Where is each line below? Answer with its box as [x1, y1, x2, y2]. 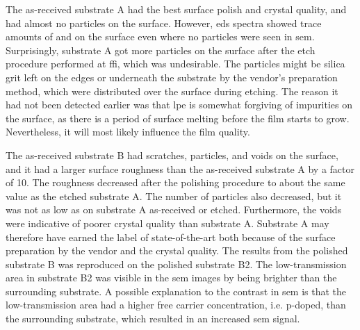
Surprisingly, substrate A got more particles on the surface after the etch [6, 42, 316, 57]
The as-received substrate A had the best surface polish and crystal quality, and [6, 2, 347, 16]
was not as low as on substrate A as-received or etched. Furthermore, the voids [6, 202, 342, 217]
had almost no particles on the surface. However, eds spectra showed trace [6, 15, 322, 30]
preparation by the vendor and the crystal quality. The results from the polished [6, 243, 348, 258]
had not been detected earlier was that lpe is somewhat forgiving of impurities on [6, 97, 353, 112]
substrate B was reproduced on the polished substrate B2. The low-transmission [6, 256, 347, 271]
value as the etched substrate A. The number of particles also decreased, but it [6, 188, 342, 203]
